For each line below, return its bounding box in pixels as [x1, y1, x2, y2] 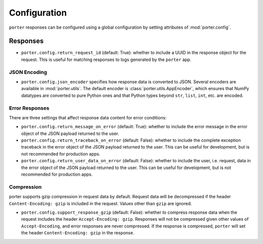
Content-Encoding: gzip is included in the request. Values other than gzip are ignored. [9, 200, 192, 206]
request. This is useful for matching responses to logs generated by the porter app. [21, 56, 192, 62]
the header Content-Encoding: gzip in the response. [21, 230, 134, 236]
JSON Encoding [9, 69, 47, 75]
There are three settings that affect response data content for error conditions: [9, 114, 167, 120]
